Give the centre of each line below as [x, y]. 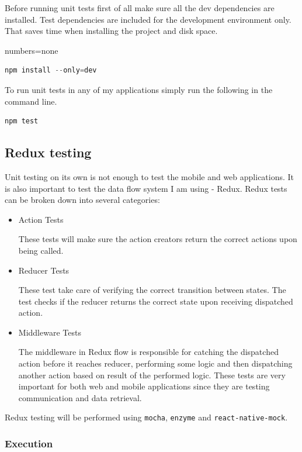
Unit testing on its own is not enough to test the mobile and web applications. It [150, 176]
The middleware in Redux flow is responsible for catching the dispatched [148, 352]
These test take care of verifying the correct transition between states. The [152, 290]
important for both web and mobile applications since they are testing [144, 386]
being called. [41, 250]
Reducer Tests [44, 270]
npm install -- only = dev [51, 70]
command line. [31, 101]
